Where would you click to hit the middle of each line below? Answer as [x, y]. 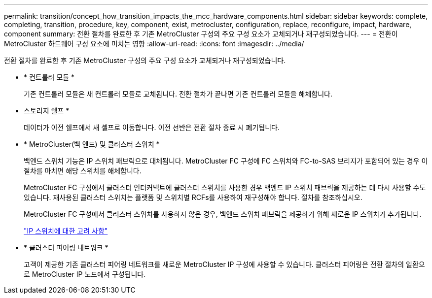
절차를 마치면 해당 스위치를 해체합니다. [83, 171]
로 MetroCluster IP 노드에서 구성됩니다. [85, 274]
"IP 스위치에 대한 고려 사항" [66, 231]
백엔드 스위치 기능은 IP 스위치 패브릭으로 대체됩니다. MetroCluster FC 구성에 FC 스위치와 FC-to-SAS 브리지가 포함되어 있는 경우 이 [226, 161]
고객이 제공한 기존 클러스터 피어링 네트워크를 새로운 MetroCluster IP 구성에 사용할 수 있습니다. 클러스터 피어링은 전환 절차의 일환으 [224, 264]
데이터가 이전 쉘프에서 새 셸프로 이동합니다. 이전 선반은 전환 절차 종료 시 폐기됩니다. [152, 127]
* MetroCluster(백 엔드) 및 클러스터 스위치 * [92, 144]
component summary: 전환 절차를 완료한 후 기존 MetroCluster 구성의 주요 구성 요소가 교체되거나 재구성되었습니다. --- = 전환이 [201, 34]
